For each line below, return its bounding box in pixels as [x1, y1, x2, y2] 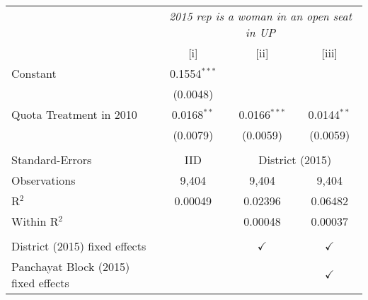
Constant [11, 65, 57, 81]
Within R [11, 213, 59, 229]
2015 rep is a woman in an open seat [168, 8, 352, 24]
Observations [11, 172, 76, 188]
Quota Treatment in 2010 [11, 106, 137, 122]
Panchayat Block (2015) [11, 258, 130, 275]
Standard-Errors [11, 151, 92, 168]
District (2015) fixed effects [11, 238, 146, 254]
